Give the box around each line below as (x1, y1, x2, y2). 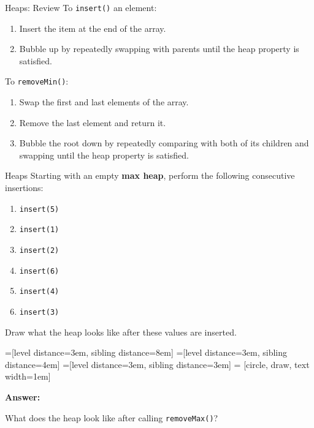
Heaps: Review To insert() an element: (5, 1, 157, 13)
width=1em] (5, 370, 51, 383)
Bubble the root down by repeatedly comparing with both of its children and (19, 137, 309, 149)
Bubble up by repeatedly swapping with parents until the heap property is (19, 42, 299, 55)
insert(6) (19, 266, 59, 276)
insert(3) (19, 307, 59, 317)
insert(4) (19, 287, 59, 296)
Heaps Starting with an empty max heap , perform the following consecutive (5, 169, 295, 182)
